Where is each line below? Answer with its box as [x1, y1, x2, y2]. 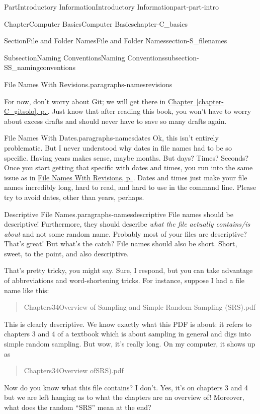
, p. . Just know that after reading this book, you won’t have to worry [36, 106, 251, 116]
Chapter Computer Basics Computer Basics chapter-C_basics [4, 18, 188, 29]
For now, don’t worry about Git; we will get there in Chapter [4, 96, 193, 106]
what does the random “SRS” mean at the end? [4, 402, 151, 412]
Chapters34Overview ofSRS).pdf [24, 365, 124, 376]
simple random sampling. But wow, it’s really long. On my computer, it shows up [4, 338, 255, 349]
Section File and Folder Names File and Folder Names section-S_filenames [4, 35, 227, 46]
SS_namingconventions [4, 62, 76, 73]
